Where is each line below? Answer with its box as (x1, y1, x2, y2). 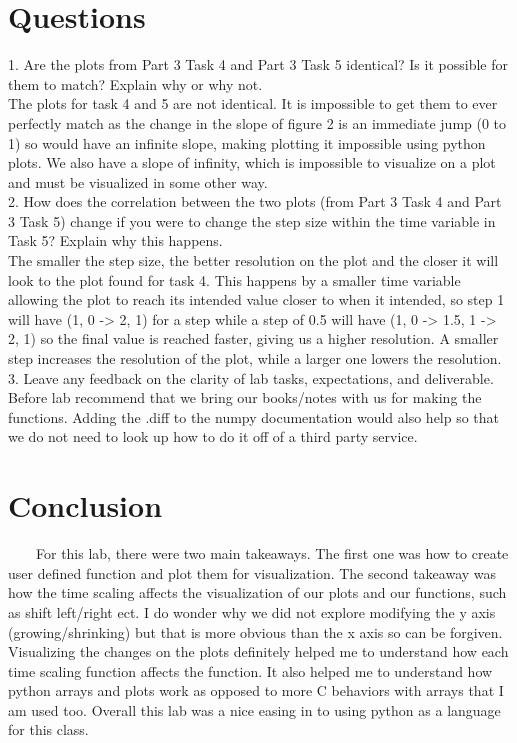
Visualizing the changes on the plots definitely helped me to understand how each (8, 641, 509, 662)
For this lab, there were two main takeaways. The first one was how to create (35, 543, 509, 564)
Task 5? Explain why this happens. (8, 230, 223, 251)
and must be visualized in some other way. (8, 171, 268, 192)
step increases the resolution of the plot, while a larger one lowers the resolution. (8, 348, 502, 369)
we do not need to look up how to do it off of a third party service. (8, 426, 418, 447)
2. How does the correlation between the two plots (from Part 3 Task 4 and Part (8, 191, 502, 212)
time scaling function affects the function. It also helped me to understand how (8, 660, 493, 681)
